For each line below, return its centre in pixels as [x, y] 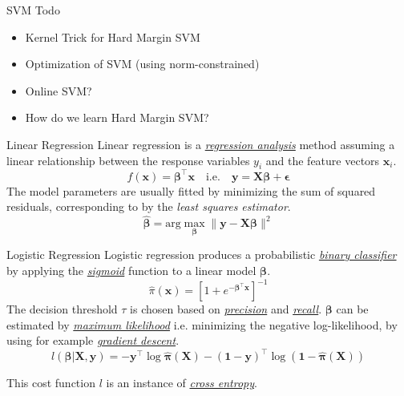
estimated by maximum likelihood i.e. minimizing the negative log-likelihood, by [202, 324]
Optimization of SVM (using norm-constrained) [142, 64]
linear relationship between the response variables [128, 160]
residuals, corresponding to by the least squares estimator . [149, 206]
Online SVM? [59, 90]
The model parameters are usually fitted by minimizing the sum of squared [191, 190]
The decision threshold [62, 309]
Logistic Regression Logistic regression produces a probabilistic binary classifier [202, 255]
